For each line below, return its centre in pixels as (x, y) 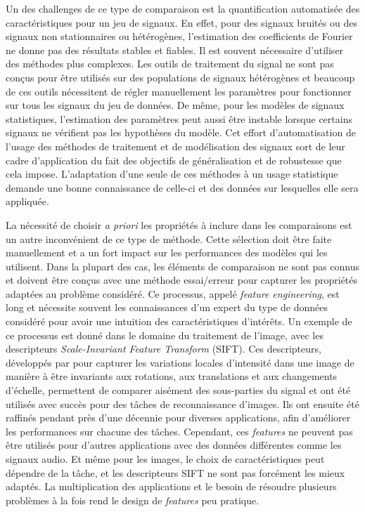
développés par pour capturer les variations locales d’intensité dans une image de (180, 362)
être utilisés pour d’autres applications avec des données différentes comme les (174, 445)
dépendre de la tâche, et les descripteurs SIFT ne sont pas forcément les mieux (175, 472)
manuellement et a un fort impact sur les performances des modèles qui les (167, 252)
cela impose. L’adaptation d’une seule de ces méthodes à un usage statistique (172, 174)
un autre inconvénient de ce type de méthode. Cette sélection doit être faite (169, 238)
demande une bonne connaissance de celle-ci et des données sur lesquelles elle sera (182, 187)
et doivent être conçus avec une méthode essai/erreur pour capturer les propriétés (182, 280)
